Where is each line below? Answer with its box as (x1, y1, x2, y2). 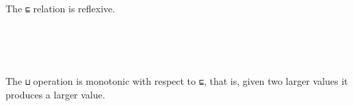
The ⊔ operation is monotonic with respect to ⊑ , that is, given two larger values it (5, 74, 348, 88)
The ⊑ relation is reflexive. (5, 1, 116, 15)
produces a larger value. (5, 88, 105, 102)
